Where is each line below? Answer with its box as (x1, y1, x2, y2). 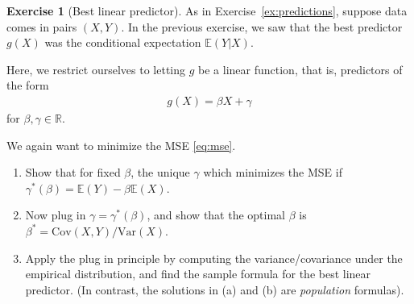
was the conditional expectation (44, 34, 201, 51)
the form (6, 77, 49, 94)
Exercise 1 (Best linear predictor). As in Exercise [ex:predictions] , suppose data (6, 2, 408, 19)
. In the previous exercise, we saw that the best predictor (121, 18, 403, 35)
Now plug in (25, 206, 86, 223)
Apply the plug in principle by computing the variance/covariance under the (25, 249, 403, 266)
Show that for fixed (25, 164, 121, 181)
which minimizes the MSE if (203, 164, 342, 181)
